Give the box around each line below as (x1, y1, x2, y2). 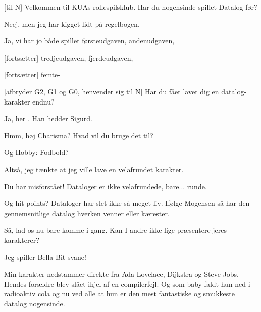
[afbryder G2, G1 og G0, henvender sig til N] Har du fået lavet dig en (4, 86, 219, 96)
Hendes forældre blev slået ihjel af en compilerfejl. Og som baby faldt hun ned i (4, 278, 250, 289)
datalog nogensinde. (4, 298, 65, 308)
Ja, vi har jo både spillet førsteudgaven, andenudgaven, (4, 35, 175, 46)
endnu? (32, 96, 55, 107)
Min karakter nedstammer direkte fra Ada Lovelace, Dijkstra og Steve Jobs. (4, 269, 239, 279)
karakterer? (4, 234, 39, 245)
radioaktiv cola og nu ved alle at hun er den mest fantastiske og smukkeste (4, 288, 235, 299)
